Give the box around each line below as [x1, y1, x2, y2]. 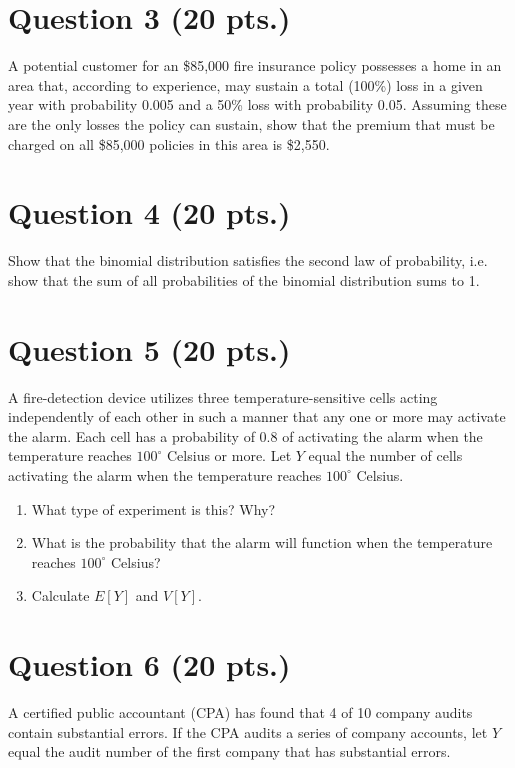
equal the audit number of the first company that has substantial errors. [8, 741, 451, 762]
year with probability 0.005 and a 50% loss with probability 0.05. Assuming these [8, 94, 507, 115]
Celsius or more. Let [167, 445, 292, 466]
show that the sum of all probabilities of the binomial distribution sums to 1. [8, 269, 480, 290]
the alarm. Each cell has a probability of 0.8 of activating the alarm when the [8, 425, 483, 446]
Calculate [31, 585, 90, 606]
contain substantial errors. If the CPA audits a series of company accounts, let [8, 721, 488, 742]
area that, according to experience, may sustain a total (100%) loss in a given [8, 74, 483, 95]
